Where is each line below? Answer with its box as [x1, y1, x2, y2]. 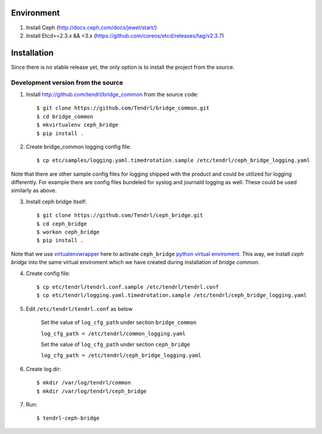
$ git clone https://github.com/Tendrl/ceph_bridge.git [36, 212, 203, 219]
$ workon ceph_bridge [36, 229, 100, 236]
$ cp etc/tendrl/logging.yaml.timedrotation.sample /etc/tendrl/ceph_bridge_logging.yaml [36, 292, 307, 299]
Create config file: [26, 270, 70, 277]
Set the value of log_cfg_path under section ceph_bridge [41, 341, 191, 348]
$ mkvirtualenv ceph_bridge [36, 121, 119, 129]
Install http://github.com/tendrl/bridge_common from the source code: [26, 90, 199, 98]
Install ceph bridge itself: [26, 198, 87, 205]
